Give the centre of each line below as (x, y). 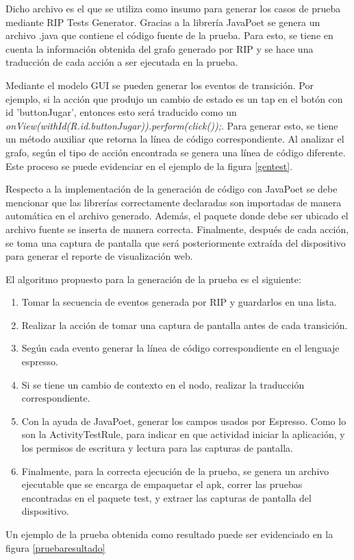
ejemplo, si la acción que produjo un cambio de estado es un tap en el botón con (174, 98)
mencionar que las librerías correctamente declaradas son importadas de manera (174, 202)
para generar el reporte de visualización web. (99, 256)
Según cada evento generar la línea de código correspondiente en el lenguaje (180, 348)
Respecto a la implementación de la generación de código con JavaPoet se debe (172, 189)
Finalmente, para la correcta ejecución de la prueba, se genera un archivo (175, 471)
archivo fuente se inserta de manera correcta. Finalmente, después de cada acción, (177, 229)
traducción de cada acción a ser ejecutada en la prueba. (122, 62)
